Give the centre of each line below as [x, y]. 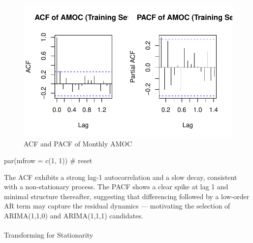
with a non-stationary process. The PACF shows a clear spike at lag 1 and [116, 187]
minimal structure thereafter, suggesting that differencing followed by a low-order [127, 196]
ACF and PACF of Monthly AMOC [78, 144]
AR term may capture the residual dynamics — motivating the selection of [117, 206]
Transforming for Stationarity [49, 235]
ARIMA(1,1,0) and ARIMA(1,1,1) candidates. [74, 215]
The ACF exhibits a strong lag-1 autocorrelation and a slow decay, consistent [121, 177]
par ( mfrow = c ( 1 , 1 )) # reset [48, 160]
